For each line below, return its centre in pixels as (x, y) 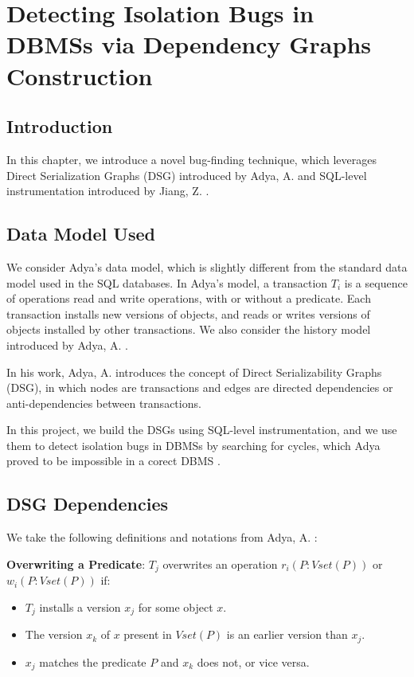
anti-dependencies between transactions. (104, 403)
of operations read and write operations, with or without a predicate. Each (189, 298)
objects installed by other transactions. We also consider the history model (189, 329)
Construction (80, 75)
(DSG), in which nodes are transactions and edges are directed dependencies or (200, 387)
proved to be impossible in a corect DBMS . (113, 461)
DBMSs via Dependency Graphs (189, 44)
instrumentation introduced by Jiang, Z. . (108, 191)
